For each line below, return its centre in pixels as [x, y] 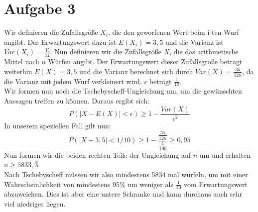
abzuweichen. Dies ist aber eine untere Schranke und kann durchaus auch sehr [123, 194]
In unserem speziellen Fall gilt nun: [58, 125]
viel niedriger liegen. [35, 204]
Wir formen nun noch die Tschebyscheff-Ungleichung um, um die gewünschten [123, 91]
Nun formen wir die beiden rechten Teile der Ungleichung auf [98, 155]
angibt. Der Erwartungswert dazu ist [60, 42]
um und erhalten [225, 155]
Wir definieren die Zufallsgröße [51, 32]
